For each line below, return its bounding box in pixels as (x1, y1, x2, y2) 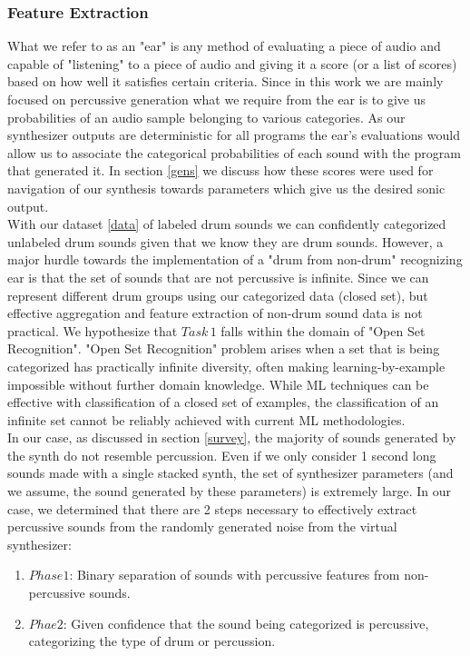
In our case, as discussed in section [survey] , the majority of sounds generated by (7, 428, 456, 447)
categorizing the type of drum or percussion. (28, 631, 276, 651)
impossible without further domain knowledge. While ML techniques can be (7, 374, 429, 393)
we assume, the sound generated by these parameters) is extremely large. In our (7, 482, 452, 501)
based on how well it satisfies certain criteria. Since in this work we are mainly (7, 72, 444, 91)
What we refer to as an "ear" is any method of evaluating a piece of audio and (7, 36, 441, 55)
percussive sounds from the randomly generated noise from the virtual (7, 517, 397, 536)
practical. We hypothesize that (7, 321, 178, 340)
